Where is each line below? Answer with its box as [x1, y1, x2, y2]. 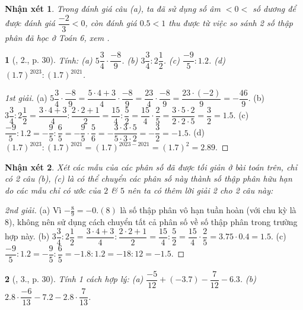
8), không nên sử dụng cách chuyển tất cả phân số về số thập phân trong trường [5, 216, 298, 228]
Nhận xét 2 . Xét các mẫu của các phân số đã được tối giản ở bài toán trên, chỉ [5, 160, 298, 173]
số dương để [253, 2, 296, 14]
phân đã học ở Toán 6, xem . [5, 31, 110, 43]
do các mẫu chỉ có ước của [5, 184, 101, 196]
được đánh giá [5, 17, 55, 29]
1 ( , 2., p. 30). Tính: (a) [5, 53, 93, 66]
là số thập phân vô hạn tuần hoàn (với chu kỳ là [120, 204, 296, 216]
